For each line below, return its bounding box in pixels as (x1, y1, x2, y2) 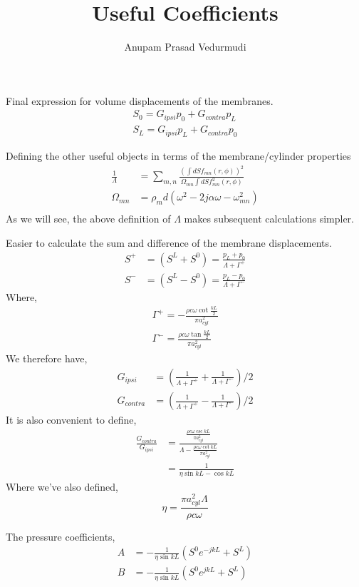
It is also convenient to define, (6, 412, 137, 427)
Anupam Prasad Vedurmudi (124, 39, 246, 54)
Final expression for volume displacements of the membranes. (6, 93, 274, 108)
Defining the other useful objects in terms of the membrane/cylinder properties (6, 148, 351, 163)
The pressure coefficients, (6, 529, 115, 543)
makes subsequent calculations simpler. (184, 211, 354, 226)
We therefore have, (6, 351, 88, 366)
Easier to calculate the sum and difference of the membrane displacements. (6, 235, 332, 250)
